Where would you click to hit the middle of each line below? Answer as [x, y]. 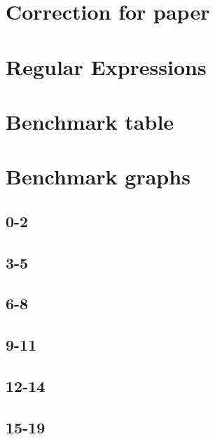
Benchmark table [90, 121]
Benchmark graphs [98, 176]
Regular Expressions [106, 66]
